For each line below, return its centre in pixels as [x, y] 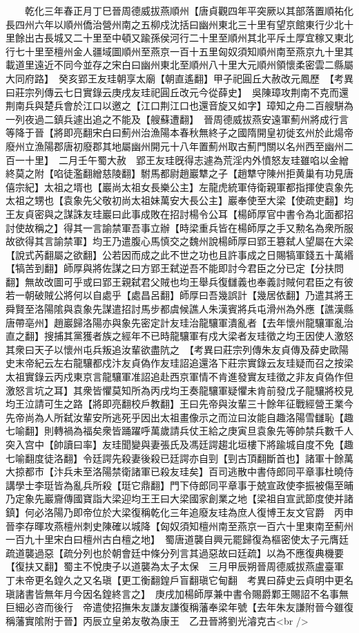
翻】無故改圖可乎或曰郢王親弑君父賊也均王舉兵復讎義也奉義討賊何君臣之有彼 [179, 281]
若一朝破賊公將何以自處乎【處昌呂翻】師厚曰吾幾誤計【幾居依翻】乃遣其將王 [179, 295]
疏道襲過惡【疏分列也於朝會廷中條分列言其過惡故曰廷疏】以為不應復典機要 [175, 552]
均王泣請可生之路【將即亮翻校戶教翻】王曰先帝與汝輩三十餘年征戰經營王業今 [179, 404]
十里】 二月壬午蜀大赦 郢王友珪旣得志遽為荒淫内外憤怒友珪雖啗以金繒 [186, 159]
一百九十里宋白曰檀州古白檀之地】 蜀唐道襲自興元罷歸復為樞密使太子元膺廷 [177, 539]
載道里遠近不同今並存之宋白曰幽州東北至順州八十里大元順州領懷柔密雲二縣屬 [179, 65]
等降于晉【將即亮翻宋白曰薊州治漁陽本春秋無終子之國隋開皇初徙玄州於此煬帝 [179, 132]
